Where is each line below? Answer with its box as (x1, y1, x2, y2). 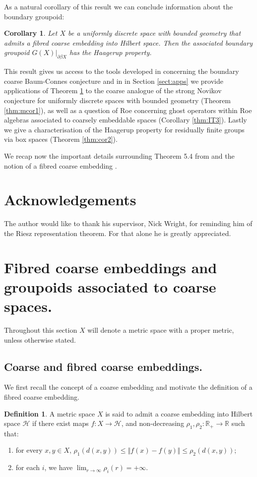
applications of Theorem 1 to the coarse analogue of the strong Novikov (4, 85, 222, 96)
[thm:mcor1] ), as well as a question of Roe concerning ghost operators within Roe (4, 105, 252, 115)
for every (15, 445, 43, 455)
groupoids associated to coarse (4, 276, 216, 297)
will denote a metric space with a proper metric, (87, 324, 234, 335)
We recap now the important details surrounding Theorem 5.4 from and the (4, 150, 235, 161)
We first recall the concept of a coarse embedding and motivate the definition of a (4, 382, 253, 392)
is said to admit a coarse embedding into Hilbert (105, 408, 253, 418)
